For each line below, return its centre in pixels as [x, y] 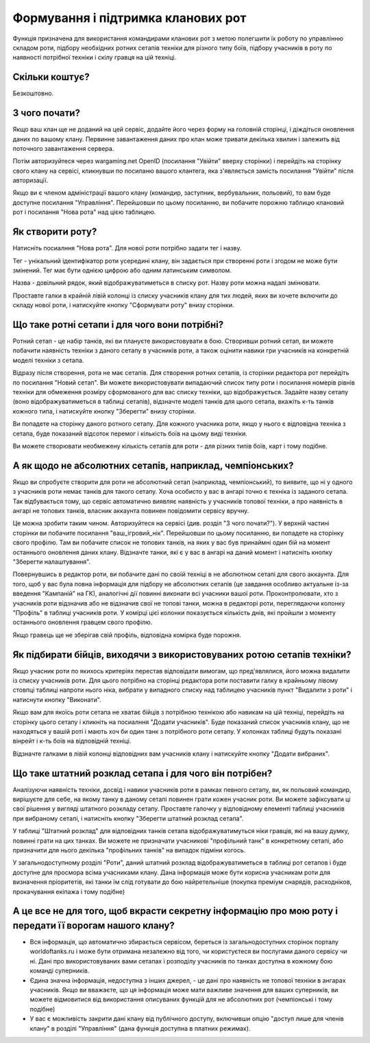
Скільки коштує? [51, 77]
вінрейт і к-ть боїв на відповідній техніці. [72, 741]
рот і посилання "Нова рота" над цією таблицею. [84, 212]
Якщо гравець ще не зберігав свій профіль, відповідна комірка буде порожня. [127, 635]
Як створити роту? [55, 232]
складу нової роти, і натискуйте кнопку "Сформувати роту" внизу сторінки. [123, 305]
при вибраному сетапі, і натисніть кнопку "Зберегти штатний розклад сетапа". [128, 818]
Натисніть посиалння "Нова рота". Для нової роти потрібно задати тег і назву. [127, 248]
